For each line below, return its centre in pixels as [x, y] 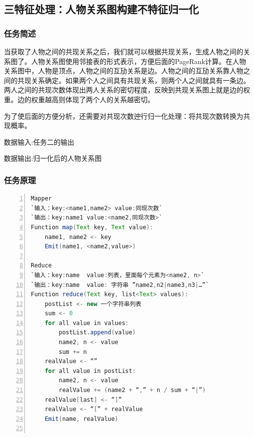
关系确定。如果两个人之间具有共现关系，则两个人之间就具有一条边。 [140, 80]
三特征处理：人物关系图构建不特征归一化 [101, 9]
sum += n [73, 352]
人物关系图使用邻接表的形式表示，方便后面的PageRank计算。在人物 [138, 61]
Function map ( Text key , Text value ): [92, 227]
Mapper [41, 199]
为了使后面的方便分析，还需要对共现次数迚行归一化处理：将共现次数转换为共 [127, 116]
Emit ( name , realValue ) [82, 419]
